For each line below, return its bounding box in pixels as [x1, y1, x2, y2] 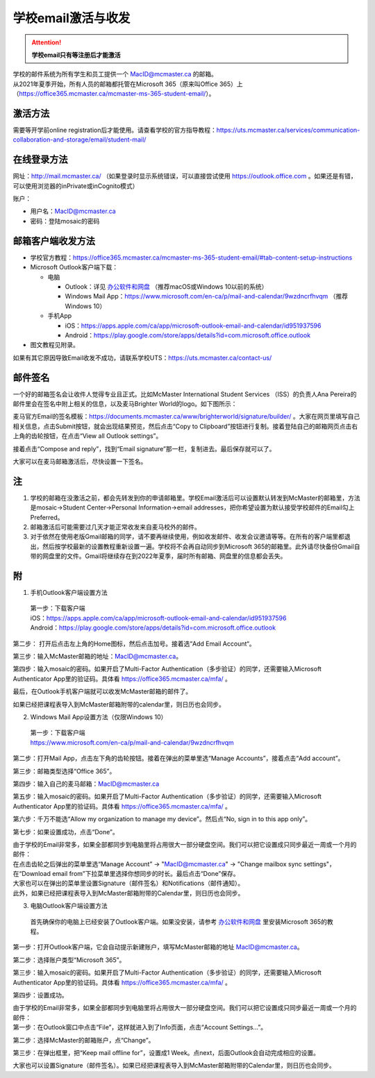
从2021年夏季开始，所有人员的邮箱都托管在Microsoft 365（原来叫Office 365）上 [12, 80, 243, 88]
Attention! [31, 38, 62, 47]
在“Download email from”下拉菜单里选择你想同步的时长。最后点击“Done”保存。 [12, 870, 240, 878]
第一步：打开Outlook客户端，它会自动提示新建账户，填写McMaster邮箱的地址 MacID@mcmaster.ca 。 [12, 943, 303, 951]
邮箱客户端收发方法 [12, 235, 95, 246]
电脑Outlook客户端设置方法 [30, 902, 108, 910]
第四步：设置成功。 [12, 991, 68, 999]
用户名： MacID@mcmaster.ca [30, 207, 116, 215]
